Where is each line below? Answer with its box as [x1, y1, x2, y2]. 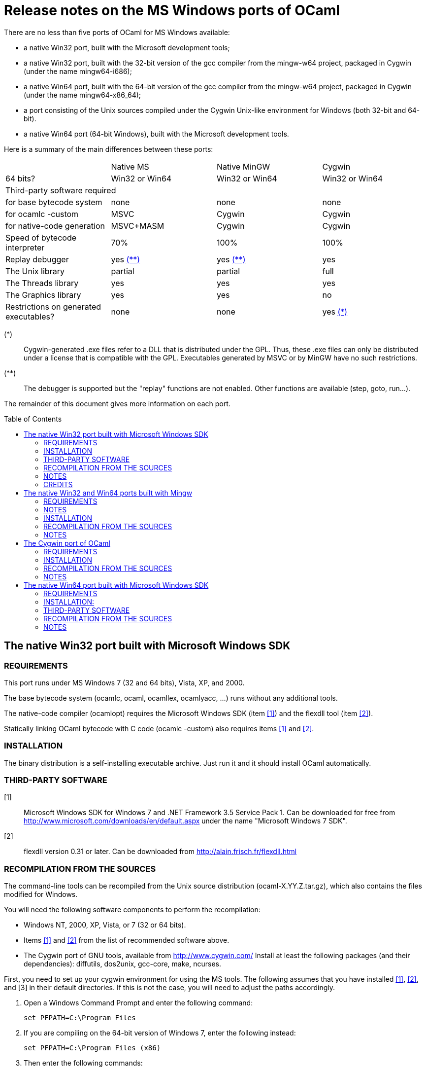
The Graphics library [5, 289, 81, 300]
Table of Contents [4, 414, 62, 423]
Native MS [111, 161, 149, 172]
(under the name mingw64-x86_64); [24, 90, 141, 99]
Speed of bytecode [5, 232, 77, 243]
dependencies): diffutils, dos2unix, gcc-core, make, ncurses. [24, 960, 221, 968]
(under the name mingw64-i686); [24, 67, 132, 75]
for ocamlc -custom [5, 209, 79, 219]
